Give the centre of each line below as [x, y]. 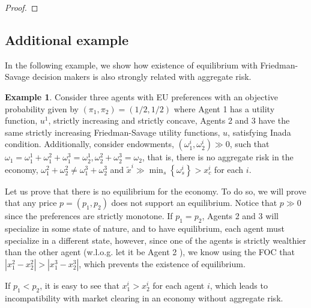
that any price [31, 203]
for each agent [179, 285]
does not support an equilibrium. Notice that [194, 203]
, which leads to [239, 285]
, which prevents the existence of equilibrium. [162, 263]
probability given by [42, 108]
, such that [249, 144]
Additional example [67, 39]
